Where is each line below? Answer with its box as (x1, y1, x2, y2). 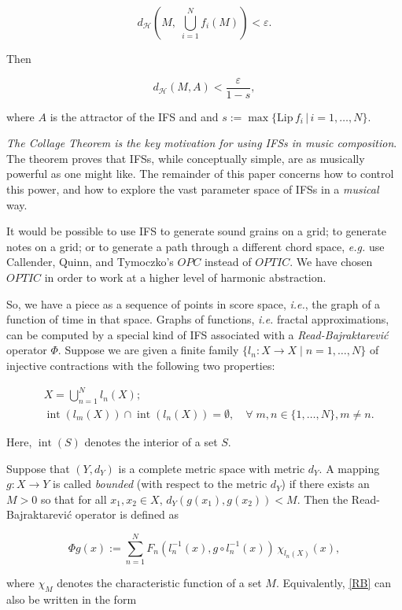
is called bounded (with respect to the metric (53, 475, 267, 492)
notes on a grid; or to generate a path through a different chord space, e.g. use (6, 238, 385, 254)
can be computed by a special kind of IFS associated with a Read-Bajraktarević (6, 326, 389, 342)
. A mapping (319, 460, 380, 476)
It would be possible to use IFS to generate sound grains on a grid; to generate (6, 223, 386, 239)
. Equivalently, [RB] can (275, 575, 391, 591)
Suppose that (6, 460, 70, 476)
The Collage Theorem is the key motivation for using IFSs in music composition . (6, 135, 397, 151)
